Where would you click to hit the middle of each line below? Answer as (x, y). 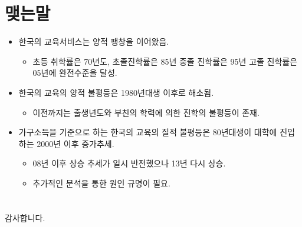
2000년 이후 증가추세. (75, 143)
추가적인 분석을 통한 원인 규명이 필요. (101, 183)
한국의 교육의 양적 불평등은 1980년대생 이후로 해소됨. (116, 92)
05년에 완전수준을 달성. (75, 73)
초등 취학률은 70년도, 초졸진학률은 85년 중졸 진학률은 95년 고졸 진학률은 (165, 61)
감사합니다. (25, 217)
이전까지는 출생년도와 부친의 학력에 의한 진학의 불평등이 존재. (146, 112)
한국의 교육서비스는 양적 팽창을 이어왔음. (94, 41)
